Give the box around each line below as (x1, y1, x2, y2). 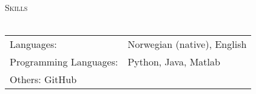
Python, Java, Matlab (127, 55, 220, 69)
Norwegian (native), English (127, 37, 247, 52)
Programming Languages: (10, 55, 118, 69)
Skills (5, 1, 28, 13)
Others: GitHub (10, 72, 77, 87)
